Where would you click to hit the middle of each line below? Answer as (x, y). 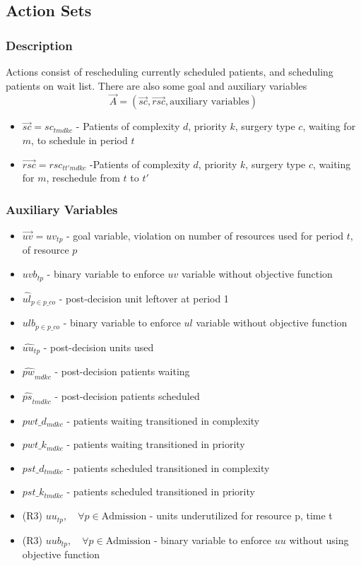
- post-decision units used (99, 347)
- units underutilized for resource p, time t (241, 515)
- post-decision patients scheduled (127, 395)
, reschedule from (83, 178)
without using (319, 540)
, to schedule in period (79, 140)
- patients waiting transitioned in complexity (163, 420)
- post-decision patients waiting (122, 371)
